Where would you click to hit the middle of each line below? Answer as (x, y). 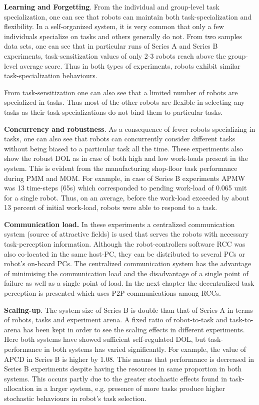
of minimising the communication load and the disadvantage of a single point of (126, 273)
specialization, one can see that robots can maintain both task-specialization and (128, 16)
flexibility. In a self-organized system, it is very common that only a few (114, 26)
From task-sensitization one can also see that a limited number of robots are (121, 92)
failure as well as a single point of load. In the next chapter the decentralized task (129, 283)
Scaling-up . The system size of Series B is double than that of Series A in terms (128, 310)
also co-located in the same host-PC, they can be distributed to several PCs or (124, 253)
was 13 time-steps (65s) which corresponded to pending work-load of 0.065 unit (125, 188)
